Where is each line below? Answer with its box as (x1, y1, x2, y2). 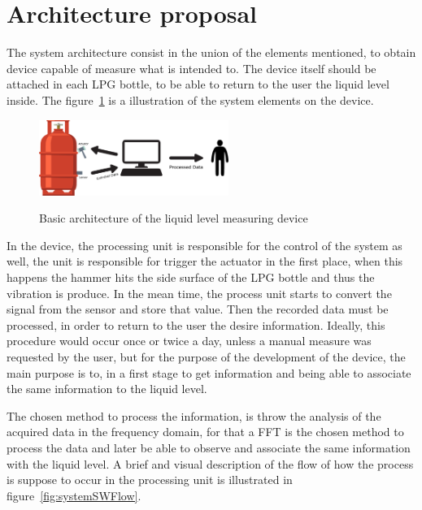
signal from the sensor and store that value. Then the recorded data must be (7, 300, 389, 318)
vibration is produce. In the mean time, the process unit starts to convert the (7, 284, 392, 301)
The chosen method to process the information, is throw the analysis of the (7, 407, 381, 424)
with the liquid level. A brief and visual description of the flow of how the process (7, 455, 414, 472)
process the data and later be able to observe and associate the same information (7, 439, 411, 456)
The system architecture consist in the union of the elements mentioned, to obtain (7, 44, 416, 61)
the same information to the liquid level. (7, 380, 207, 397)
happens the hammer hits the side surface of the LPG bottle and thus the (7, 269, 375, 285)
